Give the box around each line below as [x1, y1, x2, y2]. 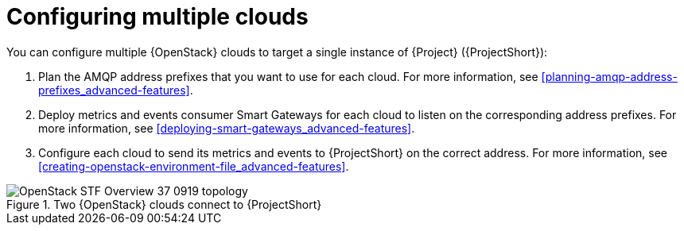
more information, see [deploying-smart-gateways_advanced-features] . [38, 121, 415, 135]
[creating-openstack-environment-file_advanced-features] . [38, 159, 349, 173]
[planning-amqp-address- [541, 69, 678, 83]
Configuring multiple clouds [6, 3, 309, 30]
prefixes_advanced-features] [38, 83, 190, 97]
